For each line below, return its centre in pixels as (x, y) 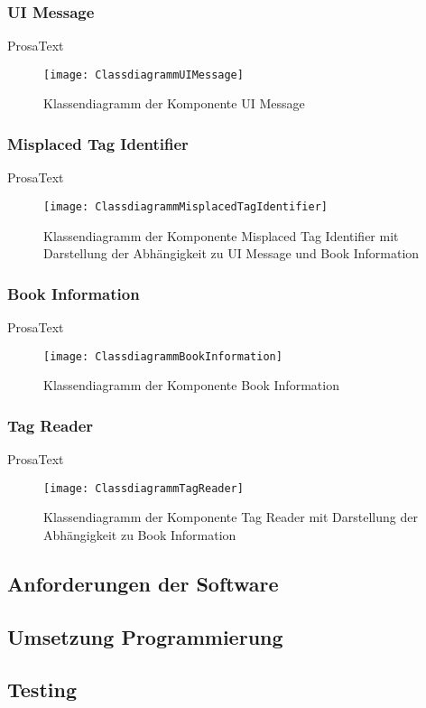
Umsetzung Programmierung (145, 636)
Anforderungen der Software (143, 583)
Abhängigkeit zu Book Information (140, 534)
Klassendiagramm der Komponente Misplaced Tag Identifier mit (221, 235)
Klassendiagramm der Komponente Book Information (191, 385)
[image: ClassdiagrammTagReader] (144, 488)
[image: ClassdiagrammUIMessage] (144, 75)
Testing (42, 689)
